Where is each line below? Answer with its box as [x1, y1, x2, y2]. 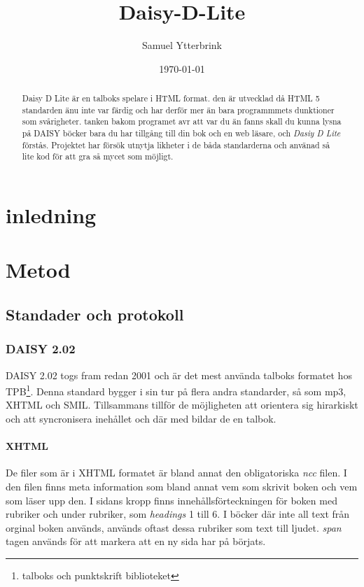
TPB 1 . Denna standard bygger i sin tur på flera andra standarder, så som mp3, [6, 382, 346, 398]
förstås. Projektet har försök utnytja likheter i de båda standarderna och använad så [22, 139, 330, 150]
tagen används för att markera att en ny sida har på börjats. [6, 534, 266, 549]
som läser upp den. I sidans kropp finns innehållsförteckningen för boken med [6, 493, 337, 507]
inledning [6, 201, 97, 229]
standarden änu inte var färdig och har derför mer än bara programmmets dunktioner [22, 104, 335, 115]
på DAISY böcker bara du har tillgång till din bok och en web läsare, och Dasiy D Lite [22, 127, 341, 139]
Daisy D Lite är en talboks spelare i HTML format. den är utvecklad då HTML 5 [22, 92, 320, 104]
